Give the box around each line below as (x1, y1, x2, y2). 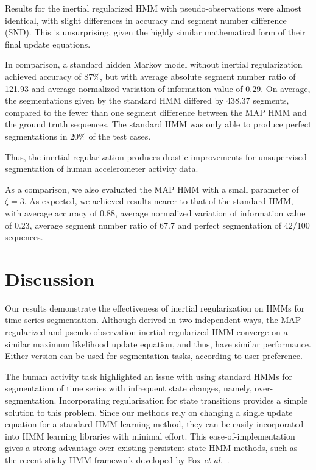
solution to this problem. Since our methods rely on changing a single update (5, 405, 293, 418)
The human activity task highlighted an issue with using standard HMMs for (5, 369, 292, 382)
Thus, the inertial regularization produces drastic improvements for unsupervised (5, 150, 307, 163)
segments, (253, 94, 289, 107)
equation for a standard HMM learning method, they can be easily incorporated (5, 418, 304, 430)
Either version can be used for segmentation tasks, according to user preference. (5, 349, 303, 362)
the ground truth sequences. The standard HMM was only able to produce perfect (5, 118, 312, 130)
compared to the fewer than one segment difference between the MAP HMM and (5, 105, 307, 118)
